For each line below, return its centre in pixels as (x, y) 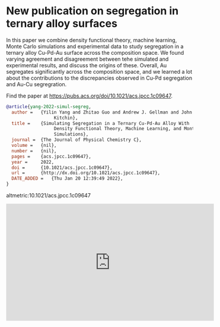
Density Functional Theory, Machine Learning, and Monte (125, 129)
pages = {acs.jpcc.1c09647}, (52, 156)
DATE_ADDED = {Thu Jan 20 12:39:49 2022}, (67, 179)
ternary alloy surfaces (62, 23)
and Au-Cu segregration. (36, 84)
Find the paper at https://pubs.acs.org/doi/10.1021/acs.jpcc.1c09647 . (90, 96)
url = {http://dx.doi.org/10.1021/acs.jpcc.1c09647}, (86, 173)
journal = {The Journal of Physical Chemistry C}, (77, 140)
